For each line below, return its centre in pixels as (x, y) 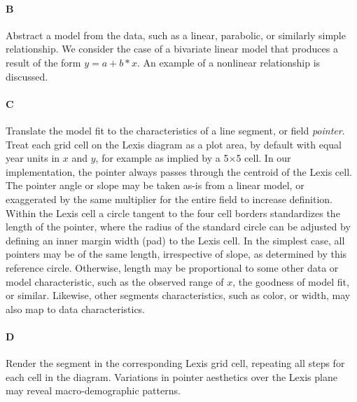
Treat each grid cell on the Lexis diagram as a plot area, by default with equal (174, 144)
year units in (33, 158)
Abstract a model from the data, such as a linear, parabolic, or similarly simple (176, 35)
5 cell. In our (264, 158)
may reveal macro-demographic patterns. (93, 390)
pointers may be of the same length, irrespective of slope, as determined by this (176, 254)
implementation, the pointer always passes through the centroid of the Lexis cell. (179, 171)
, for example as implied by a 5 (162, 158)
